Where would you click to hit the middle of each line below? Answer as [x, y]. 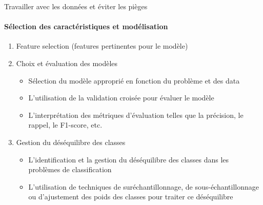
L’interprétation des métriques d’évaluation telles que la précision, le [136, 115]
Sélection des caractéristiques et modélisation [86, 26]
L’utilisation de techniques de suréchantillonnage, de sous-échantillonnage [144, 186]
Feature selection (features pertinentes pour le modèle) [102, 46]
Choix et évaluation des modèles [67, 63]
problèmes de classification [70, 169]
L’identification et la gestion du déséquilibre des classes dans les [129, 159]
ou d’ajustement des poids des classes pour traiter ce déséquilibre [131, 197]
